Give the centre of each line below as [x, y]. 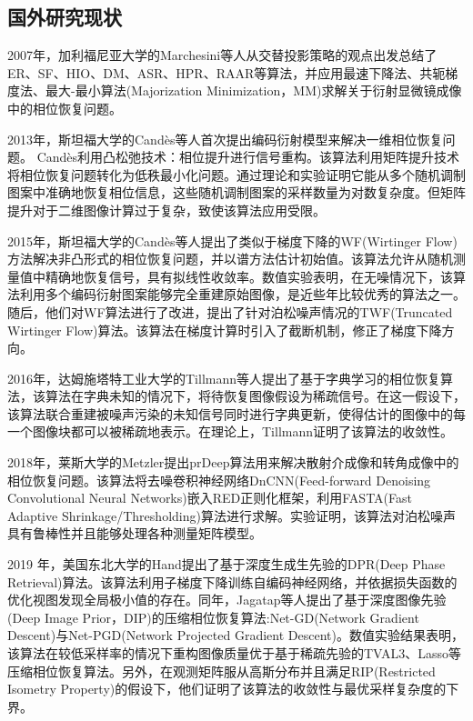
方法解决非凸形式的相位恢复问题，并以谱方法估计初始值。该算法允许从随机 [230, 259]
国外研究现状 [65, 17]
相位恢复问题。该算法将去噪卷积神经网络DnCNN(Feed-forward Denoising [219, 480]
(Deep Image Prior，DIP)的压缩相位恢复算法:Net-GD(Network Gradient [213, 617]
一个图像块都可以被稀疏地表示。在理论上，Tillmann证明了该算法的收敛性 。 [231, 431]
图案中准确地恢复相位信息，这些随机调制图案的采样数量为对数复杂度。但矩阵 [236, 192]
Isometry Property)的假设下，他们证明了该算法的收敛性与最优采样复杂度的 [227, 689]
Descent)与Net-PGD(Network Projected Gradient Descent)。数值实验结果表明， [236, 635]
